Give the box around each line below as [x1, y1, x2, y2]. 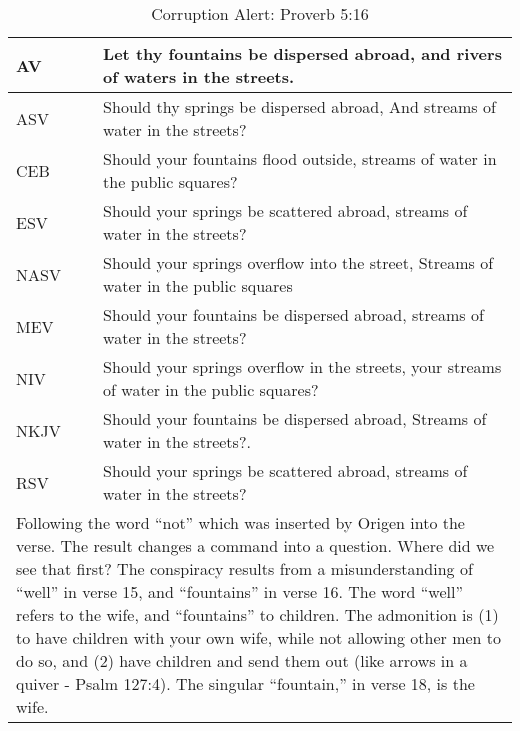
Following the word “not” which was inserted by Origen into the [16, 511, 465, 534]
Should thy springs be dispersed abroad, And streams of [103, 95, 496, 118]
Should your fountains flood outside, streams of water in [103, 147, 497, 170]
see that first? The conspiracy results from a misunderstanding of [16, 557, 473, 580]
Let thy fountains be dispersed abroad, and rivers [103, 42, 502, 65]
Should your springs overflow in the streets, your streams [103, 355, 502, 378]
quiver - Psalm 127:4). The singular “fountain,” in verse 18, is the [16, 672, 475, 695]
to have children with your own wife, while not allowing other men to [16, 626, 502, 649]
